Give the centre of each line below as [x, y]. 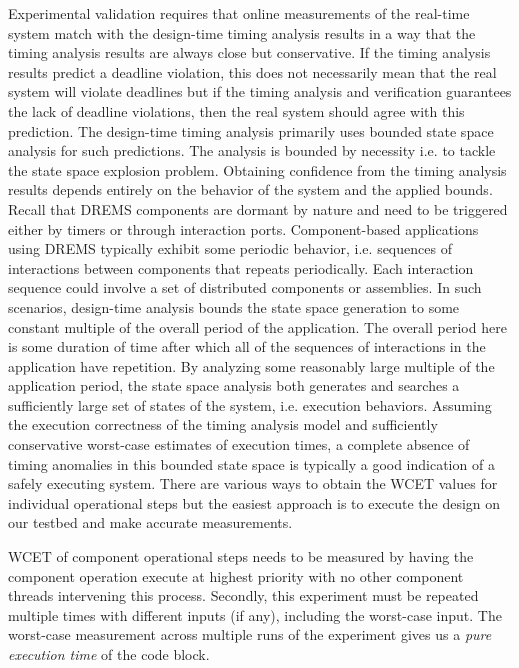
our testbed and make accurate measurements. [150, 522]
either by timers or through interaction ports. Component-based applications [243, 228]
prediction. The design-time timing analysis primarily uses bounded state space [251, 130]
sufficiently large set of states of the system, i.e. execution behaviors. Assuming [250, 404]
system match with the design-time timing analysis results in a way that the [242, 32]
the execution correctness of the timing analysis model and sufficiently [223, 424]
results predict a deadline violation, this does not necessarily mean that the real [252, 71]
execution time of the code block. [109, 654]
